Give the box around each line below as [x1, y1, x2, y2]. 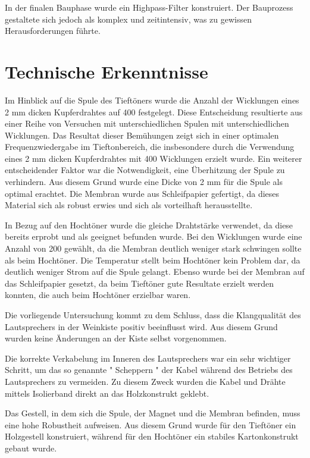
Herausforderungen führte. [5, 24, 101, 37]
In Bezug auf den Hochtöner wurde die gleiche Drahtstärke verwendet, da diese [5, 218, 293, 231]
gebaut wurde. [5, 441, 57, 454]
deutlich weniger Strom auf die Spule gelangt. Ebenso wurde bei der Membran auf [5, 265, 305, 278]
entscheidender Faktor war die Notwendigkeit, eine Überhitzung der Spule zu [5, 164, 285, 176]
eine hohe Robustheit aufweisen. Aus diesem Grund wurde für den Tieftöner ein [5, 418, 296, 431]
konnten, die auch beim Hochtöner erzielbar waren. [5, 288, 191, 301]
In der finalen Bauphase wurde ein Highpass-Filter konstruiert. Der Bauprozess [5, 1, 293, 13]
